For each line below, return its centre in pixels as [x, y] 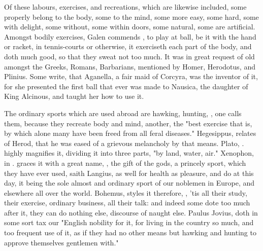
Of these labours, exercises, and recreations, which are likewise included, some [125, 7]
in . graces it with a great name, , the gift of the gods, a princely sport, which [125, 163]
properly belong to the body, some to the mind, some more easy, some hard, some [131, 16]
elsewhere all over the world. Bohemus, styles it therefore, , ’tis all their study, [126, 192]
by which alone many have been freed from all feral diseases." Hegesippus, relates [130, 133]
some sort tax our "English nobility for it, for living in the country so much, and [129, 222]
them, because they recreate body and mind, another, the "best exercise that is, [128, 123]
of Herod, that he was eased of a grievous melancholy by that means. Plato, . [124, 143]
